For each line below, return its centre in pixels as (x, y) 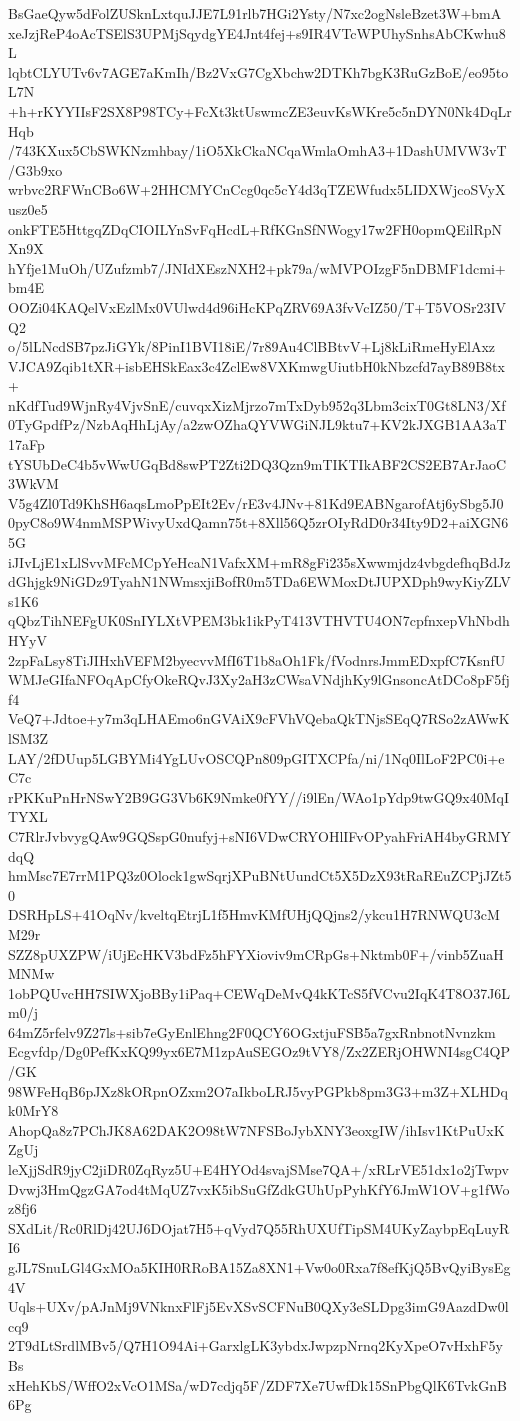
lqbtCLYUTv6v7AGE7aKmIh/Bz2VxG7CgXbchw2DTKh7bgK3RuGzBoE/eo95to (258, 71)
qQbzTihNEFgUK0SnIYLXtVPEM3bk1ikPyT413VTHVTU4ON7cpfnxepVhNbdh (259, 620)
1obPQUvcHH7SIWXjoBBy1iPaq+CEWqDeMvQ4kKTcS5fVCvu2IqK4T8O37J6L (259, 992)
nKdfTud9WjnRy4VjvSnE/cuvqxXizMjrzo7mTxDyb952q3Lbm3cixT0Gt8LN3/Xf (257, 404)
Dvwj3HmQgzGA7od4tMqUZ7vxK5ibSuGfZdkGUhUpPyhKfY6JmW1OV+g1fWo (259, 1188)
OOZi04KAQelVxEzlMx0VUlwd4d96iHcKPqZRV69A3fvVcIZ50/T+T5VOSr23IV (257, 306)
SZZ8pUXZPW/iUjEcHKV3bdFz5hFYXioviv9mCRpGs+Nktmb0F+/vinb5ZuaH (256, 953)
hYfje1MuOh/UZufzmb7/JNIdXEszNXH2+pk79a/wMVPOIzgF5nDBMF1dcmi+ (257, 267)
